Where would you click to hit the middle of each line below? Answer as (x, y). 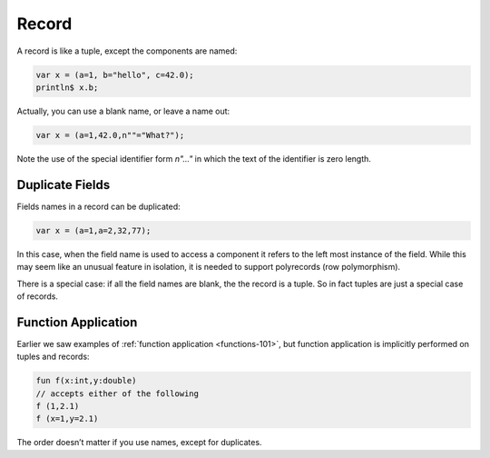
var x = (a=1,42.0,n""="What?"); (110, 135)
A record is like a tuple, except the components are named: (127, 51)
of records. (38, 296)
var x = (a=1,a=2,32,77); (93, 230)
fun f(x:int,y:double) (86, 381)
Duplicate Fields (64, 185)
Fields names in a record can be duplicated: (98, 206)
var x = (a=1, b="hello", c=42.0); (115, 75)
